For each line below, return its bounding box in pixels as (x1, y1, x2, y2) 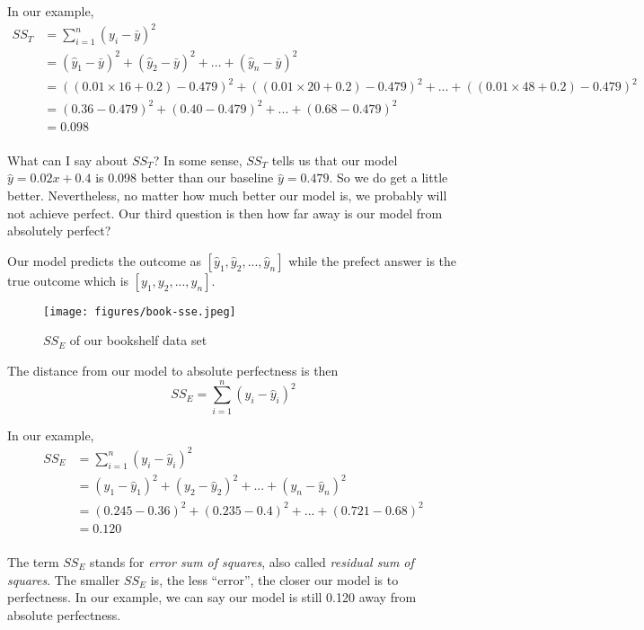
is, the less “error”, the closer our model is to (150, 570, 399, 589)
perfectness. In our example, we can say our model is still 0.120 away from (7, 588, 417, 607)
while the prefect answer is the (288, 251, 457, 270)
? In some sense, (153, 150, 243, 169)
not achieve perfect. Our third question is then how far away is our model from (7, 203, 443, 222)
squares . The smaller (7, 570, 120, 589)
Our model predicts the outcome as (7, 251, 202, 270)
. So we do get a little (329, 168, 448, 187)
